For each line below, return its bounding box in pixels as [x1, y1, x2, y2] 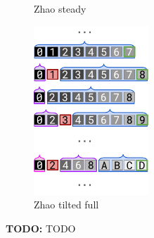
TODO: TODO [6, 220, 76, 235]
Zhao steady [34, 1, 86, 15]
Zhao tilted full [34, 197, 99, 212]
